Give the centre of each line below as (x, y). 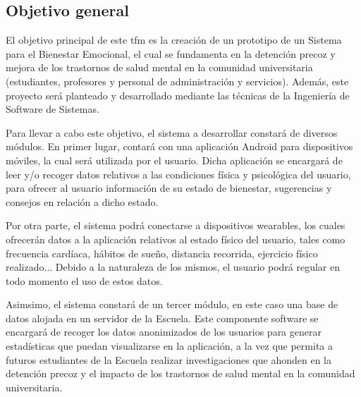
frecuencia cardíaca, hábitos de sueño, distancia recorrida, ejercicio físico (162, 253)
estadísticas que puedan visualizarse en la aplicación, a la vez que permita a (169, 346)
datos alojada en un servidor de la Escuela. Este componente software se (162, 318)
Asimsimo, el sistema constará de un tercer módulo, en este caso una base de (172, 304)
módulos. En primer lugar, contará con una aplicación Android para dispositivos (179, 146)
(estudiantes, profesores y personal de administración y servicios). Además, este (177, 81)
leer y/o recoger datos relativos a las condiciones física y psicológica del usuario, (178, 174)
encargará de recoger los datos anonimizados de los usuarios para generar (164, 332)
